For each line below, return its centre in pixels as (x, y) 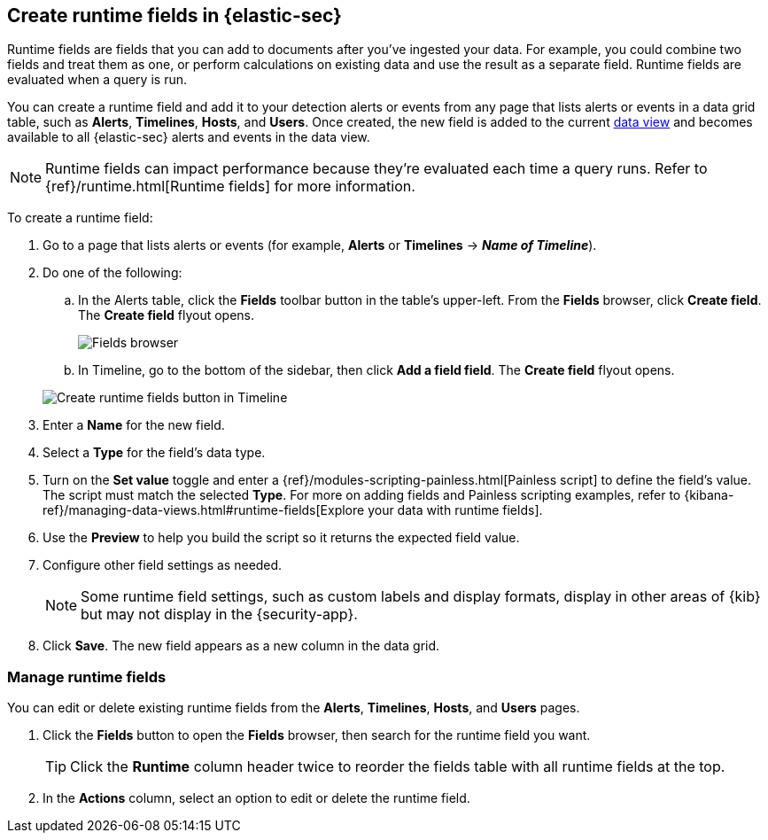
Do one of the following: (112, 273)
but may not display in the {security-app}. (219, 614)
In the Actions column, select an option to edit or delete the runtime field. (256, 798)
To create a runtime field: (80, 218)
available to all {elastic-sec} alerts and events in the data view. (189, 137)
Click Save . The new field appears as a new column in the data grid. (241, 646)
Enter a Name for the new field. (134, 425)
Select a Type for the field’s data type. (154, 453)
